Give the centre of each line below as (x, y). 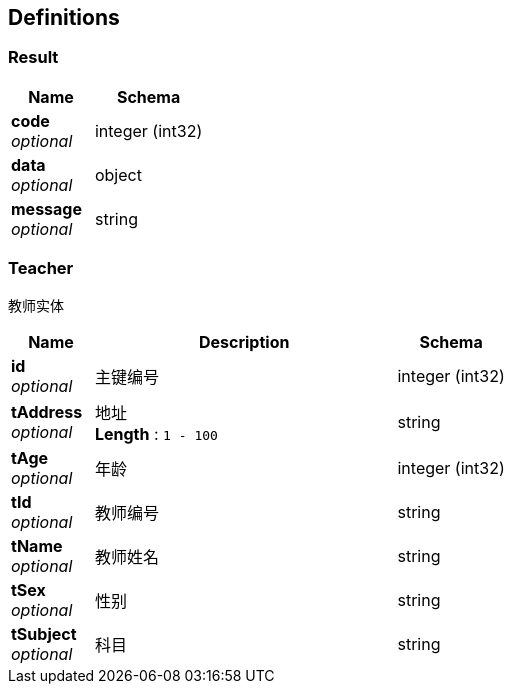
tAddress (47, 411)
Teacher (41, 268)
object (118, 174)
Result (33, 57)
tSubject (44, 633)
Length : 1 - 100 (156, 433)
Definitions (64, 17)
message (46, 208)
